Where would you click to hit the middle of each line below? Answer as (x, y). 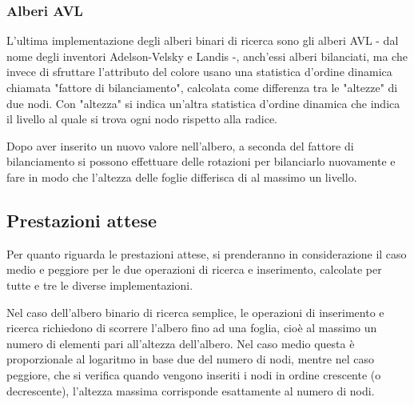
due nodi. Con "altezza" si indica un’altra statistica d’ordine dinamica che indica (203, 103)
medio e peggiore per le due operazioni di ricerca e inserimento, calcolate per (194, 269)
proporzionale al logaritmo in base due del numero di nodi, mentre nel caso (191, 359)
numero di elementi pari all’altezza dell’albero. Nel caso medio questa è (181, 343)
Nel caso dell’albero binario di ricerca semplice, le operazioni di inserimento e (195, 312)
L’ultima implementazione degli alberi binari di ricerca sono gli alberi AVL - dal (203, 40)
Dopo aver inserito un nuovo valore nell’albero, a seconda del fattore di (180, 145)
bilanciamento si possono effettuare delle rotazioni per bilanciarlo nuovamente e (201, 161)
